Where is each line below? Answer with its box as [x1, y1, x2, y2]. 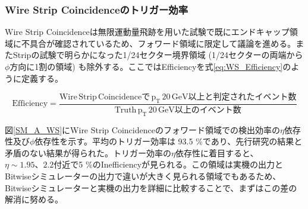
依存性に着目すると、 [175, 146, 259, 159]
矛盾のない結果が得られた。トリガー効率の [5, 146, 171, 159]
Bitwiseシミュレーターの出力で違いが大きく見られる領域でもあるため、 [5, 170, 281, 182]
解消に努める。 [5, 193, 63, 205]
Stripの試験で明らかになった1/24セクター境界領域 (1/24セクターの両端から [12, 49, 303, 61]
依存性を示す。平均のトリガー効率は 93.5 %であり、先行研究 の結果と [34, 135, 303, 147]
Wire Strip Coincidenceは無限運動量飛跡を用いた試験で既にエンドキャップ [5, 25, 290, 38]
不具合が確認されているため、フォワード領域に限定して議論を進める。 [21, 37, 296, 49]
